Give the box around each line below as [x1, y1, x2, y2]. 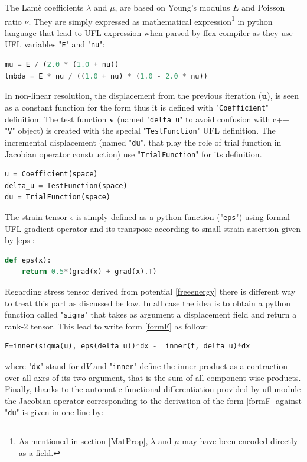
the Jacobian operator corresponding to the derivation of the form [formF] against [5, 394, 302, 406]
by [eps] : [5, 234, 35, 246]
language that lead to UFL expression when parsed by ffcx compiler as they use [5, 26, 293, 38]
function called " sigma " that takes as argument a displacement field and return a [5, 308, 297, 321]
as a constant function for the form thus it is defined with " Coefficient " [5, 101, 269, 113]
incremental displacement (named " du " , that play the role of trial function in [5, 135, 282, 148]
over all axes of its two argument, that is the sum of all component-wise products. [5, 371, 301, 383]
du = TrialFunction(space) [5, 193, 110, 202]
